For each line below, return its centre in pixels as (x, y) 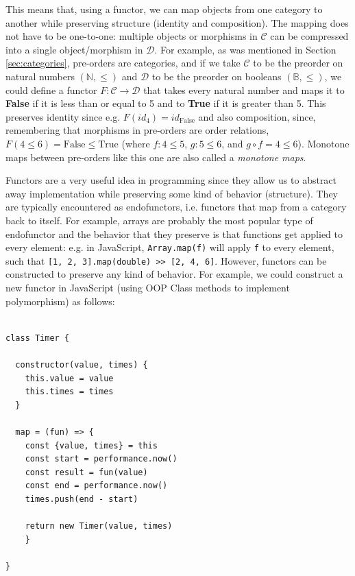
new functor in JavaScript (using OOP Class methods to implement (148, 287)
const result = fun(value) (86, 472)
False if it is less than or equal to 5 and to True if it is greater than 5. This (166, 103)
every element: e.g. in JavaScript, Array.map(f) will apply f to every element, (170, 247)
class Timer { (38, 338)
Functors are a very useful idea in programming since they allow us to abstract (171, 180)
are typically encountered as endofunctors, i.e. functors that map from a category (176, 207)
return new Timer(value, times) (99, 526)
